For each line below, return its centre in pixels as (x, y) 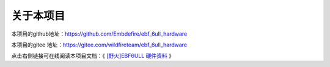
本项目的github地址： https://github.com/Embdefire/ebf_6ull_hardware (99, 34)
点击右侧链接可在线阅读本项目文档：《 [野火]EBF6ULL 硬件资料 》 (93, 56)
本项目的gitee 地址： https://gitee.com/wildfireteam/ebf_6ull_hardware (99, 45)
